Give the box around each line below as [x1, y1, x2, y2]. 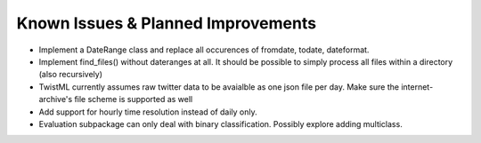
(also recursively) [38, 69, 102, 80]
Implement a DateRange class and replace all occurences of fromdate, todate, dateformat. [38, 44, 370, 55]
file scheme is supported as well [74, 94, 193, 105]
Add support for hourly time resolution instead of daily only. [38, 107, 257, 117]
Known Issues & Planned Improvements [16, 13, 316, 33]
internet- [401, 81, 434, 92]
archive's [38, 94, 73, 105]
